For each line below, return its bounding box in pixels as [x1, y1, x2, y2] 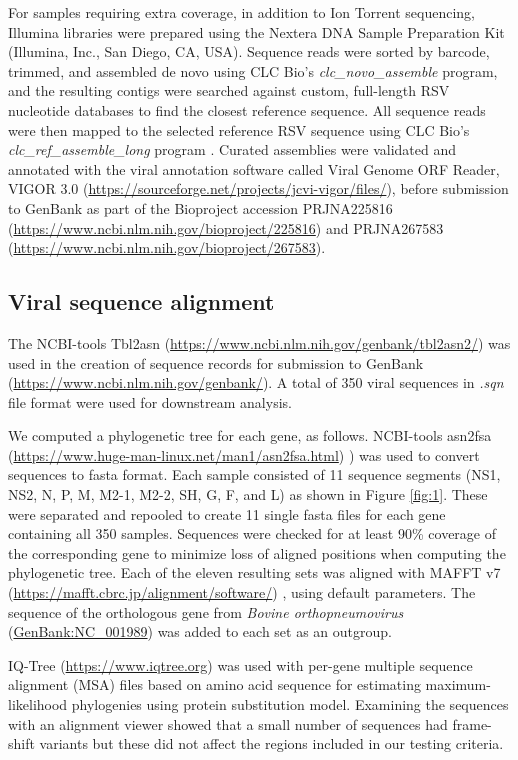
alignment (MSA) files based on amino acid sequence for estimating [8, 674, 421, 695]
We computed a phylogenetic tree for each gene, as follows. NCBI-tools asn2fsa [8, 425, 492, 446]
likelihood [8, 694, 68, 715]
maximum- [425, 674, 491, 695]
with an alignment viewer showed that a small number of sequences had [8, 713, 448, 734]
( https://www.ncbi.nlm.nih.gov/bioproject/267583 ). [8, 237, 326, 258]
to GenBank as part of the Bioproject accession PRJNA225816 [8, 197, 393, 218]
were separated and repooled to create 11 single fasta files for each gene [8, 503, 446, 524]
